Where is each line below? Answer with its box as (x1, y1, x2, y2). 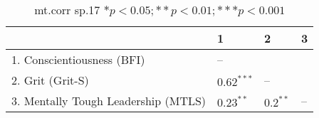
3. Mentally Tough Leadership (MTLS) (11, 92, 206, 109)
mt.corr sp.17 (34, 1, 100, 18)
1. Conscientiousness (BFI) (11, 51, 145, 68)
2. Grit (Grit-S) (11, 72, 89, 88)
